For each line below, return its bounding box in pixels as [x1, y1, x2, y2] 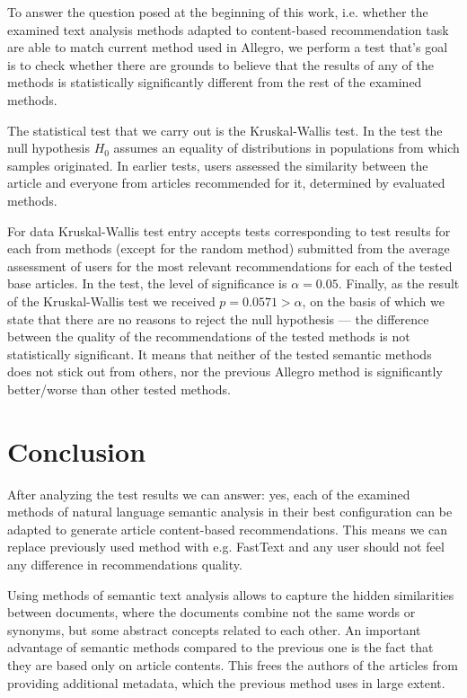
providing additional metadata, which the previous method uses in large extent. [7, 673, 445, 692]
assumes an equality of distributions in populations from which [113, 138, 460, 157]
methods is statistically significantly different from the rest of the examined [7, 73, 422, 92]
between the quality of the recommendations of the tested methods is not [7, 327, 410, 346]
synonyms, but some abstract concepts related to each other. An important [7, 620, 421, 639]
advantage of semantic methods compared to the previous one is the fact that [7, 638, 434, 657]
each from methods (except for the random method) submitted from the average [7, 239, 450, 258]
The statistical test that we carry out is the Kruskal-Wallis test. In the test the [7, 120, 443, 139]
